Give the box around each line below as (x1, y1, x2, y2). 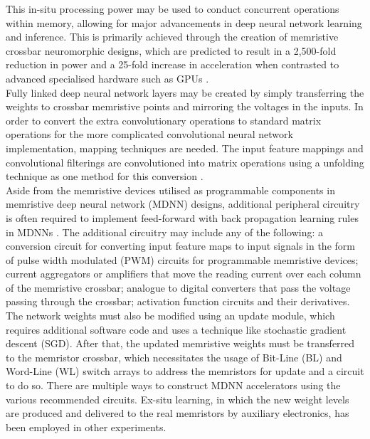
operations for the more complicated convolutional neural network (6, 127, 293, 142)
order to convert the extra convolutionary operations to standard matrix (6, 112, 322, 127)
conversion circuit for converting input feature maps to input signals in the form (6, 238, 355, 253)
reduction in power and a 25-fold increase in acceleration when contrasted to (6, 57, 339, 72)
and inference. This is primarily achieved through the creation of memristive (6, 29, 339, 44)
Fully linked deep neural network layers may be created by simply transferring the (6, 85, 364, 100)
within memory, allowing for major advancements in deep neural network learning (6, 15, 362, 30)
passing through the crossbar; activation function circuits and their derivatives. (6, 294, 350, 309)
